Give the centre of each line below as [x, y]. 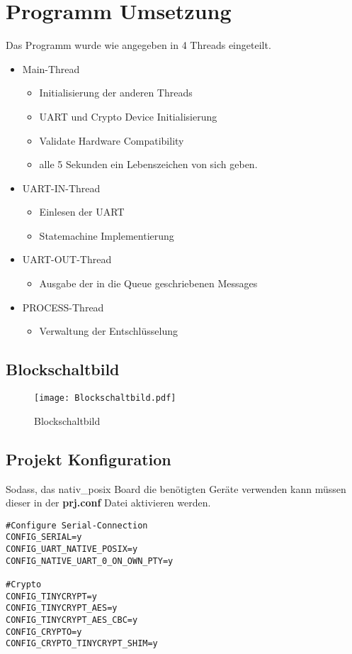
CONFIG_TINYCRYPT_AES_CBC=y [72, 620]
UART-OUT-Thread [67, 259]
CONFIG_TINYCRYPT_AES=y [62, 608]
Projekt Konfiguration [89, 459]
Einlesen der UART [82, 212]
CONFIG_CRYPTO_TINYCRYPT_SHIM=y [82, 644]
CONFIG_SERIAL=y [44, 537]
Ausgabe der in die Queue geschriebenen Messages [148, 283]
